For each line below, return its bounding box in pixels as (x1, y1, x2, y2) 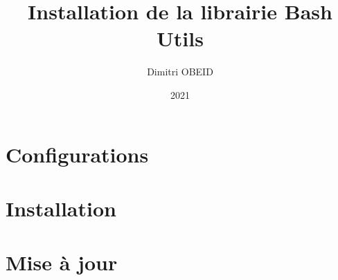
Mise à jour (6, 248, 118, 277)
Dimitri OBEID (147, 64, 213, 79)
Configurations (6, 140, 149, 168)
